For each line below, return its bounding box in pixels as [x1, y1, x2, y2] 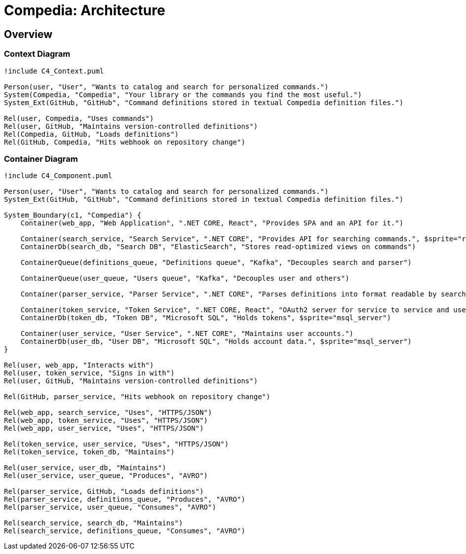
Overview [4, 28, 53, 40]
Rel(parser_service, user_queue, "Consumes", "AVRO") [4, 503, 216, 512]
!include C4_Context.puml [4, 67, 104, 75]
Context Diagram [4, 49, 71, 59]
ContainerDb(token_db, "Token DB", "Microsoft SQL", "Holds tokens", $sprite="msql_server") [20, 314, 391, 322]
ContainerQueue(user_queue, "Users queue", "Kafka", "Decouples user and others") [20, 274, 349, 283]
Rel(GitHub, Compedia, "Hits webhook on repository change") [4, 138, 245, 146]
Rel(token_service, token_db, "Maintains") [4, 448, 175, 456]
